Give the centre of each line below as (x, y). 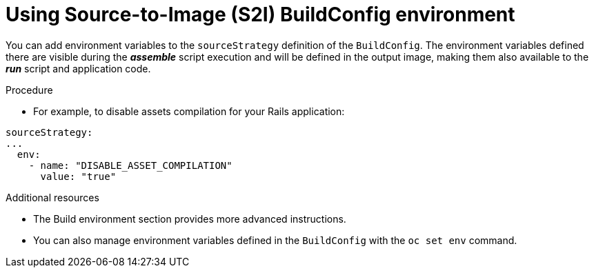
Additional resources (52, 197)
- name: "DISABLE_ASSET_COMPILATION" (130, 165)
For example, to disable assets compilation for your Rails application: (189, 111)
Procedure (29, 90)
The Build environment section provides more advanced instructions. (190, 219)
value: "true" (78, 176)
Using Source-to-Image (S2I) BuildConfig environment (260, 14)
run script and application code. (78, 68)
